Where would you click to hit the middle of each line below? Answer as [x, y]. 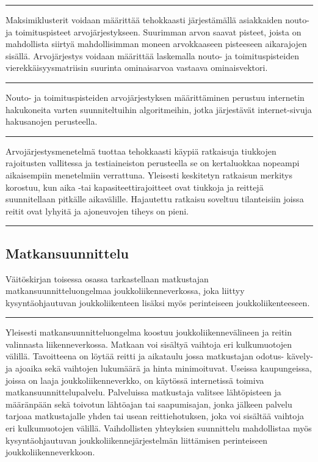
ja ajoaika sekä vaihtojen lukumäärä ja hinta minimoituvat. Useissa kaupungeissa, [159, 368]
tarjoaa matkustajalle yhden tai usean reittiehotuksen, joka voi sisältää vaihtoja [155, 416]
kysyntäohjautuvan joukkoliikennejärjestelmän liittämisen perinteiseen [137, 440]
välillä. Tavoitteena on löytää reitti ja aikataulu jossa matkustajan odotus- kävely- [159, 356]
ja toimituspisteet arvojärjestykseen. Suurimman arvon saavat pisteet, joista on [154, 31]
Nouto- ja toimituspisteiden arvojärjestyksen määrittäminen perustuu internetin [155, 97]
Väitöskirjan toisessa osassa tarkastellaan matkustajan [107, 278]
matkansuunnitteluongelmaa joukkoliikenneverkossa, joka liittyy [125, 291]
